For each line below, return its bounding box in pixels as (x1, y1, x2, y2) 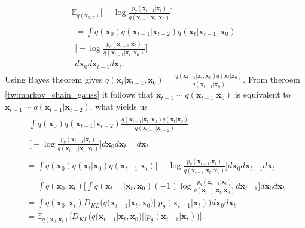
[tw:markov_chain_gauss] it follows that (5, 88, 154, 101)
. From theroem (243, 73, 300, 86)
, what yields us (90, 100, 148, 113)
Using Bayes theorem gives (5, 73, 103, 86)
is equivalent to (234, 88, 291, 101)
